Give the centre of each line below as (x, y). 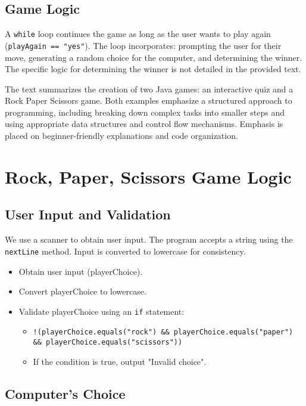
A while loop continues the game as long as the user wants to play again (138, 34)
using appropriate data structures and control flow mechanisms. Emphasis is (144, 124)
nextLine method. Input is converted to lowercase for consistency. (125, 251)
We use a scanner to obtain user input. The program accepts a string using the (149, 239)
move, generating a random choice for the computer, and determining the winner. (154, 57)
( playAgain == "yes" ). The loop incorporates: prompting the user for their (143, 45)
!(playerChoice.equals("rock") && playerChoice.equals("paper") (163, 332)
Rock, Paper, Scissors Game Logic (148, 176)
